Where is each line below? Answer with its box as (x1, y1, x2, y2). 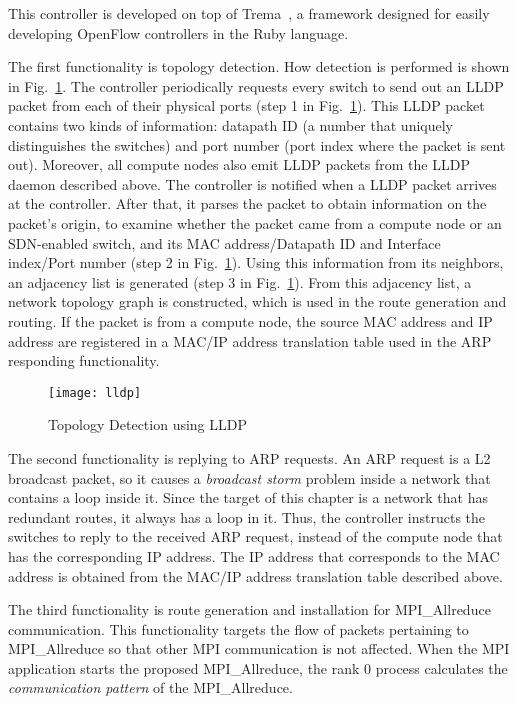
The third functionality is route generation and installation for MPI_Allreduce (8, 599, 491, 620)
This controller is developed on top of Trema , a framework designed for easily (8, 3, 490, 23)
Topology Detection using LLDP (48, 414, 248, 435)
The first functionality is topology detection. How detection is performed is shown (8, 56, 510, 77)
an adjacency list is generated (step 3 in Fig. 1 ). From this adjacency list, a (8, 271, 472, 292)
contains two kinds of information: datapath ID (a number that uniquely (8, 114, 453, 135)
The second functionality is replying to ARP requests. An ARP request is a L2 (8, 447, 491, 468)
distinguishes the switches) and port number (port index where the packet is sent (8, 134, 506, 155)
